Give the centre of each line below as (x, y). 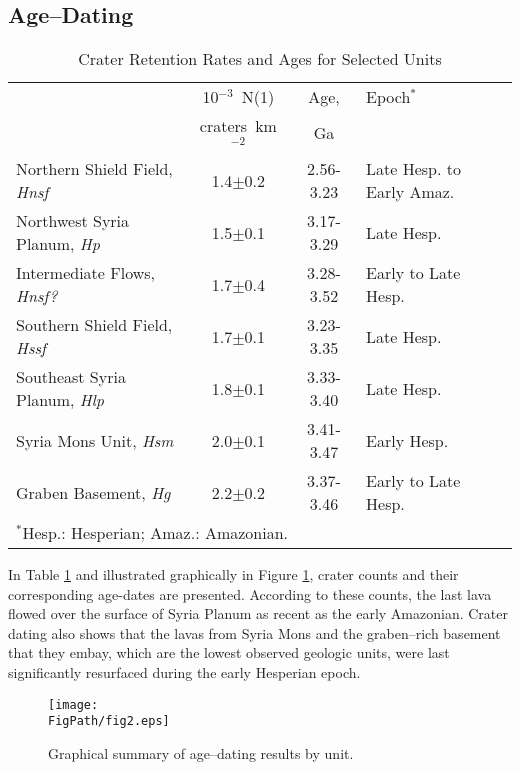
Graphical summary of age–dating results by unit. (201, 752)
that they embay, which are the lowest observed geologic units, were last (229, 652)
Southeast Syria (71, 376)
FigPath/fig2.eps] (109, 721)
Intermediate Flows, (86, 272)
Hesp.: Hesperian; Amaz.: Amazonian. (155, 532)
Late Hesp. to (414, 168)
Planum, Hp (58, 243)
